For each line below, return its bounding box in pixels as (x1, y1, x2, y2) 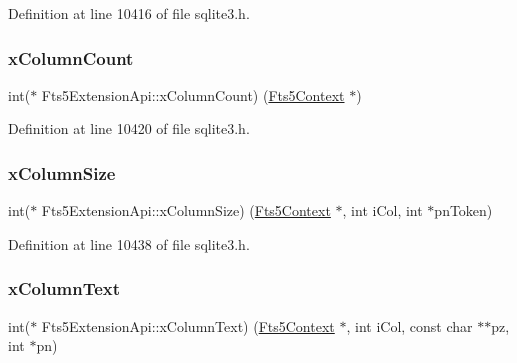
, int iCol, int (342, 200, 423, 221)
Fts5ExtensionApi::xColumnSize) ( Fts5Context (41, 200, 331, 221)
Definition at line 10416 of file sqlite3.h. (8, 3, 250, 23)
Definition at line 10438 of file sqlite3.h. (8, 233, 250, 254)
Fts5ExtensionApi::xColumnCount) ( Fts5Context (41, 84, 345, 105)
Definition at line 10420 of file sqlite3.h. (8, 118, 250, 139)
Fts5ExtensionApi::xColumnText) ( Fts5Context (41, 315, 335, 336)
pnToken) (434, 200, 493, 221)
